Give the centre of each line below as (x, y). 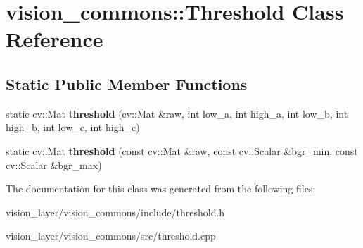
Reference (55, 39)
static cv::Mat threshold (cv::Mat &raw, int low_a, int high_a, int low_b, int (177, 113)
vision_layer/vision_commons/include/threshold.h (115, 212)
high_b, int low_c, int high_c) (73, 127)
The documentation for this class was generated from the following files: (161, 188)
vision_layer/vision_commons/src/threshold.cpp (111, 236)
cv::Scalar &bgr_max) (54, 165)
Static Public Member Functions (127, 83)
